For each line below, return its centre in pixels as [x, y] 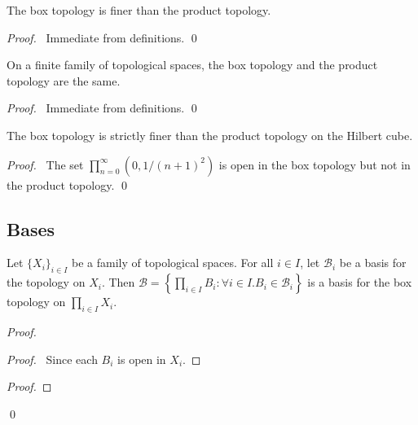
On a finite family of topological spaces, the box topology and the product [192, 65]
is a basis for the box [360, 282]
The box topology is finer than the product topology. [139, 10]
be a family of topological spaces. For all [173, 263]
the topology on [46, 282]
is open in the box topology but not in [315, 164]
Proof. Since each [52, 359]
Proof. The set [45, 164]
